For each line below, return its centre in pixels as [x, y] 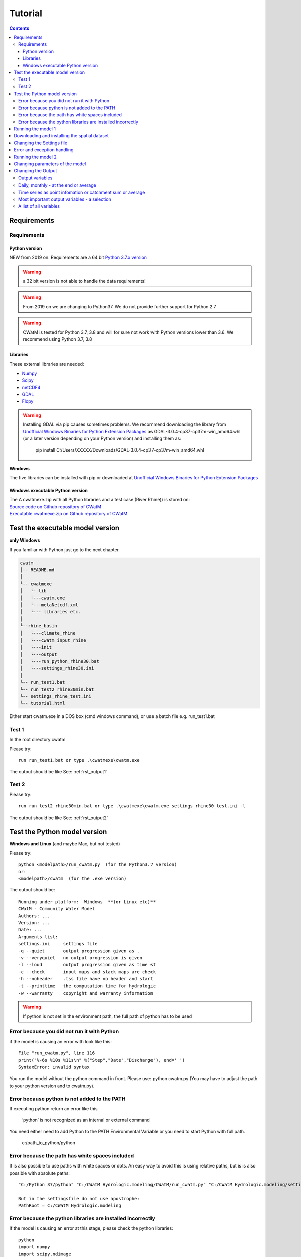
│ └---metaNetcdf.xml [49, 605]
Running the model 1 [35, 129]
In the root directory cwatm [37, 740]
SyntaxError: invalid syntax [54, 1067]
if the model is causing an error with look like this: [61, 1041]
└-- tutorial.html [42, 703]
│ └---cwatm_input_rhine [53, 640]
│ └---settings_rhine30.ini [57, 668]
